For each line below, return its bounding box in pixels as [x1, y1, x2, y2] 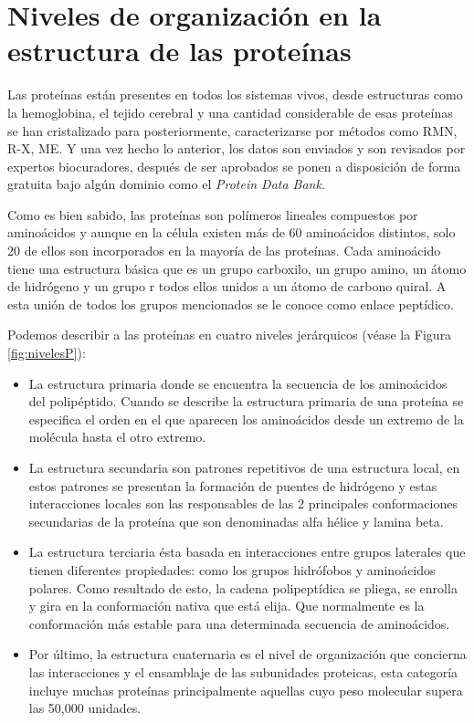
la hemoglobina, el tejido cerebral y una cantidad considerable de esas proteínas [7, 102, 453, 121]
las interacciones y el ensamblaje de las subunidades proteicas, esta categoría [28, 662, 458, 681]
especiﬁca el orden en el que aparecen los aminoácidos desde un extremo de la [28, 409, 464, 428]
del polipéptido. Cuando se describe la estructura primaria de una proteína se [28, 392, 464, 411]
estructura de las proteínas [7, 32, 352, 69]
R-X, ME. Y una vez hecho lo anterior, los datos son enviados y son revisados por [7, 139, 466, 158]
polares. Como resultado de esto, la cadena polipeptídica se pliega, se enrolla [28, 578, 458, 597]
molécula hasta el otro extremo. [28, 427, 206, 446]
